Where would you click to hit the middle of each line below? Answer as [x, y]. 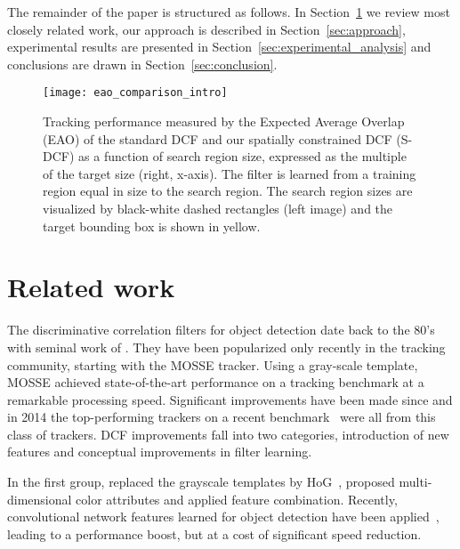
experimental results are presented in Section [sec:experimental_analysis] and [219, 47]
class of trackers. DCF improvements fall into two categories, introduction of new [228, 434]
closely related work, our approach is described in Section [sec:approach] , [206, 29]
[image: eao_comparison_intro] [135, 93]
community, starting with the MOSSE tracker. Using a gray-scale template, [213, 364]
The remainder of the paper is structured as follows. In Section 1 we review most [229, 12]
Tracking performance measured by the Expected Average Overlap [224, 121]
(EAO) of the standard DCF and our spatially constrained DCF [218, 138]
